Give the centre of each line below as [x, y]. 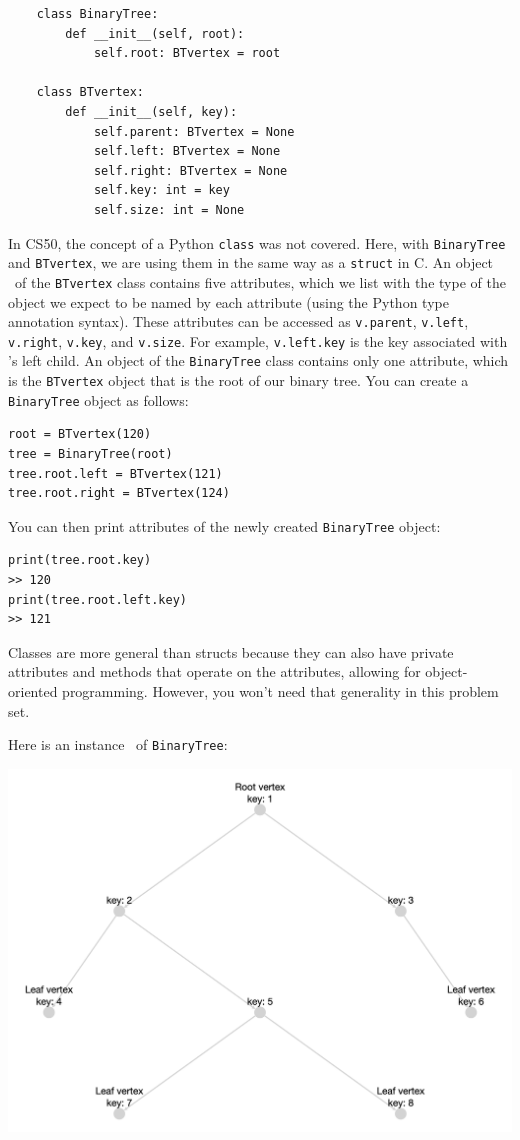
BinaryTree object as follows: [98, 399]
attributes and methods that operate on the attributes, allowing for [214, 671]
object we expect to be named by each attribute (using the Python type [228, 301]
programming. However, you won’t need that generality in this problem [280, 690]
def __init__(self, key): [151, 111]
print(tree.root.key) [80, 560]
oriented [33, 690]
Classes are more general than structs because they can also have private [231, 651]
